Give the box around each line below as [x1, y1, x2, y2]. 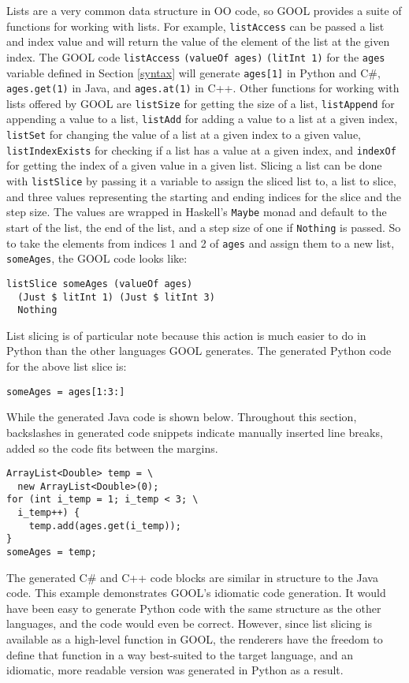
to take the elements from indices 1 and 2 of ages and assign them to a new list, [6, 234, 395, 251]
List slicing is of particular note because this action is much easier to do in [6, 327, 366, 343]
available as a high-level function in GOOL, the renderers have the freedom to [6, 631, 383, 648]
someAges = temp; [6, 547, 97, 558]
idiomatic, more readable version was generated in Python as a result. [6, 662, 344, 678]
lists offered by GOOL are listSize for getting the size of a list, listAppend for [6, 95, 395, 111]
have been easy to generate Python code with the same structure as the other [6, 599, 381, 616]
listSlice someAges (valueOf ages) [6, 278, 193, 289]
